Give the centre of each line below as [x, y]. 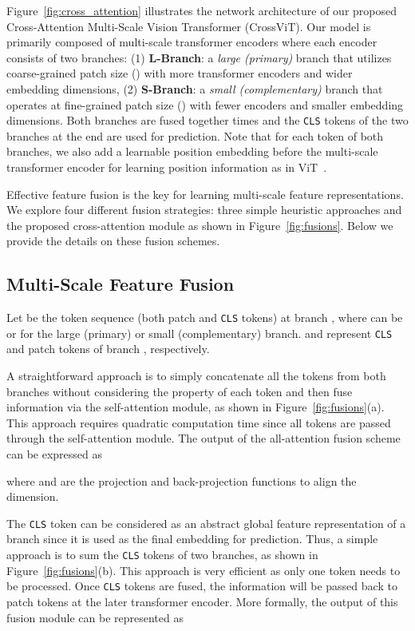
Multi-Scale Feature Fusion [121, 284]
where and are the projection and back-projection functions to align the [182, 480]
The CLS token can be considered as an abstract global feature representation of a [206, 523]
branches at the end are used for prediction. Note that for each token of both [195, 135]
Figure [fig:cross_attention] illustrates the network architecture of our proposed [202, 10]
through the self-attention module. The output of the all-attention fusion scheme [204, 438]
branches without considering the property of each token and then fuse [180, 391]
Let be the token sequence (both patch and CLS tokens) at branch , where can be [205, 317]
